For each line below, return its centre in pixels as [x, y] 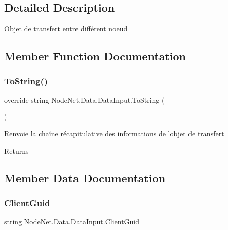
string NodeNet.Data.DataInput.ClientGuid [72, 222]
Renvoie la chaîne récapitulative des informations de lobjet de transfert [114, 133]
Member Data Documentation [85, 178]
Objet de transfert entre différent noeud [66, 29]
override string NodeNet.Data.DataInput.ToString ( [84, 99]
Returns [16, 150]
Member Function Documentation [95, 56]
